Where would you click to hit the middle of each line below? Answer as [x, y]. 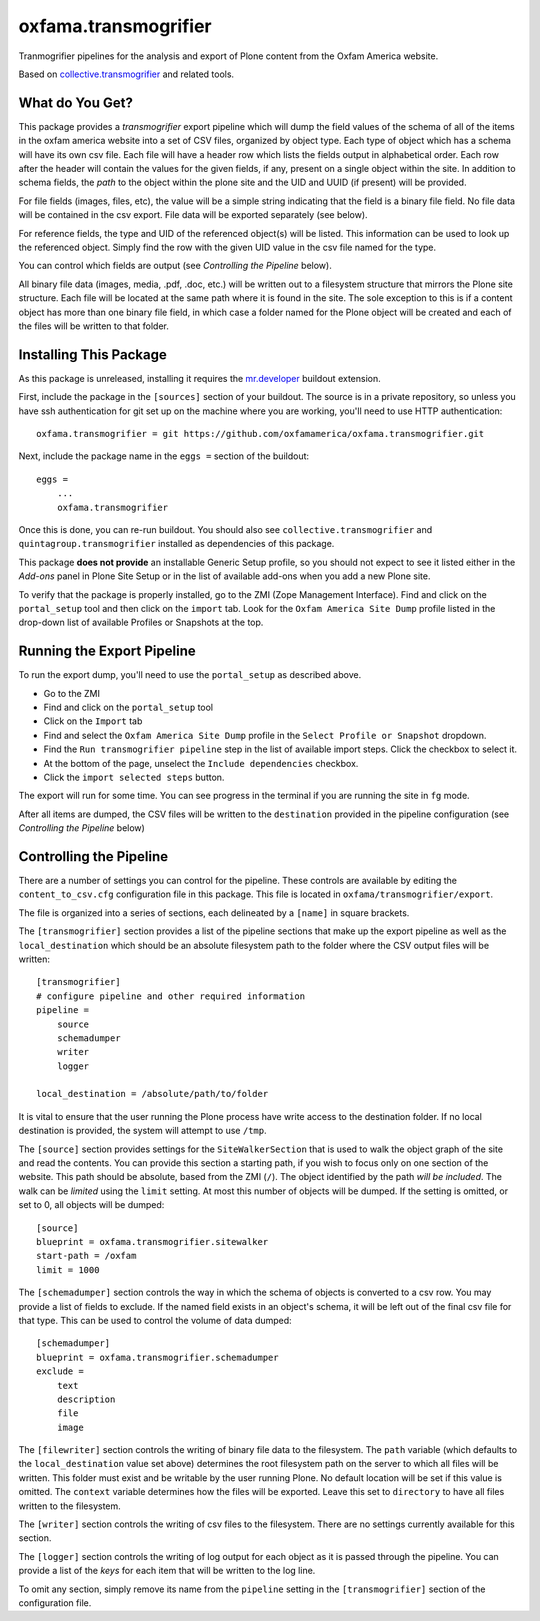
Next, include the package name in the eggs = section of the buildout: [164, 456]
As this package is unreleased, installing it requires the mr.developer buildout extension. [199, 378]
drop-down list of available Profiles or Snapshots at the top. [141, 622]
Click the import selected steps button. [134, 777]
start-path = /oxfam [86, 1256]
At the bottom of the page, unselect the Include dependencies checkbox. [201, 763]
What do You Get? [76, 102]
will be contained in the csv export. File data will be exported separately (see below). [193, 215]
